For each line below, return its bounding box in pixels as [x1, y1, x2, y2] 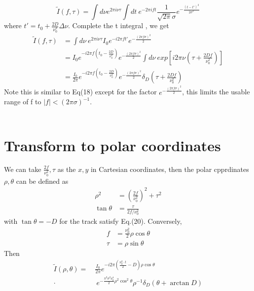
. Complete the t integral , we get [68, 20, 169, 31]
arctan [170, 279, 189, 287]
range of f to [4, 96, 41, 107]
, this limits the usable [182, 86, 250, 97]
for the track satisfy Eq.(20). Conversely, [59, 216, 182, 226]
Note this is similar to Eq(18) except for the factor [4, 86, 157, 97]
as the [57, 164, 76, 174]
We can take [4, 164, 41, 174]
